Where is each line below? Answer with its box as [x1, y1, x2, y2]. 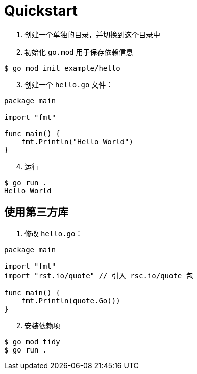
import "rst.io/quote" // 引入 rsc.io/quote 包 [4, 271, 193, 280]
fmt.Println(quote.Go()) [21, 296, 120, 305]
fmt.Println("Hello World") [21, 137, 133, 146]
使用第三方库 [4, 206, 68, 219]
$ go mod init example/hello [4, 63, 120, 72]
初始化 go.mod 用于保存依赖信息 [24, 47, 133, 56]
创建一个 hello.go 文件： [24, 80, 113, 89]
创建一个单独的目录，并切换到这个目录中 [24, 30, 160, 39]
